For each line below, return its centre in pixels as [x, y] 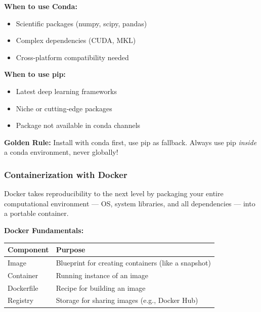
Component [28, 250]
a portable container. [36, 213]
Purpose [71, 250]
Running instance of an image [102, 275]
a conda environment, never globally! [61, 152]
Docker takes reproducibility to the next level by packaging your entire [114, 193]
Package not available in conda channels [78, 125]
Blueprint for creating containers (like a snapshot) [133, 262]
